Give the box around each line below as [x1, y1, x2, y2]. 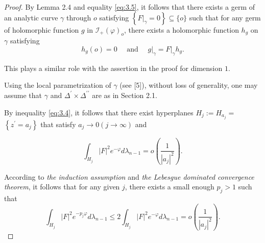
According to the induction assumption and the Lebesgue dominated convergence [4, 171, 254, 182]
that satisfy [40, 118, 76, 129]
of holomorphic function [4, 24, 79, 35]
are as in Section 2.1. [92, 89, 157, 100]
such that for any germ [189, 12, 261, 22]
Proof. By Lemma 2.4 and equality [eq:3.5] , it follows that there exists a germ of [4, 2, 255, 12]
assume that [4, 89, 42, 100]
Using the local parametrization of [4, 80, 111, 90]
